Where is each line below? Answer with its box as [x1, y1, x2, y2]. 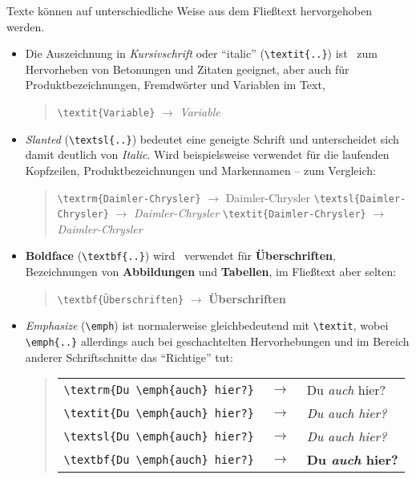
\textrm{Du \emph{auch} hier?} [63, 383, 254, 396]
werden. [6, 18, 45, 35]
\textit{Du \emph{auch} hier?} [63, 406, 254, 420]
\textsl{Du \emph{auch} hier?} [63, 429, 254, 443]
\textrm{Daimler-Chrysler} [57, 193, 201, 205]
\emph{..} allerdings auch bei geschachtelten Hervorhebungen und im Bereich [25, 333, 410, 349]
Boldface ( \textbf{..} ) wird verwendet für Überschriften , [25, 247, 336, 264]
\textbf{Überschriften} [57, 294, 184, 306]
